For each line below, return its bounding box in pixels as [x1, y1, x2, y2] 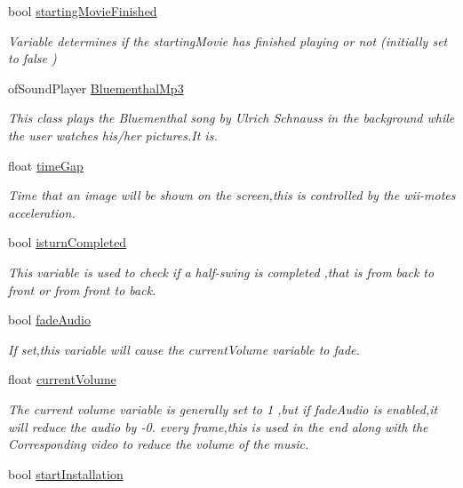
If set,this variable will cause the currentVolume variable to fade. [8, 340, 360, 358]
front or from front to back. [8, 280, 156, 299]
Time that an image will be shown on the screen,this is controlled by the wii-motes [8, 186, 456, 204]
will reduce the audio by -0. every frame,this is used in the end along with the [8, 417, 428, 436]
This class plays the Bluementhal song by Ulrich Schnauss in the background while [8, 108, 455, 127]
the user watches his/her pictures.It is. [8, 125, 218, 144]
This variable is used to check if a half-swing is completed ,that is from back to [8, 262, 435, 281]
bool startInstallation [8, 464, 124, 483]
